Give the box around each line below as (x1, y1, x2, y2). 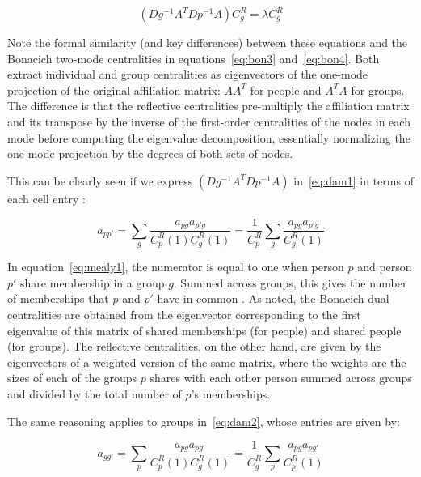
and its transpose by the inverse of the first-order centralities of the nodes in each (7, 113, 410, 130)
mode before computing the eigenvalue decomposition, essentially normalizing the (7, 129, 410, 146)
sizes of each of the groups (7, 369, 137, 386)
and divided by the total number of (7, 385, 182, 402)
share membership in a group (20, 274, 165, 291)
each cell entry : (7, 190, 86, 207)
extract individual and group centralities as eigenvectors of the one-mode (7, 66, 368, 83)
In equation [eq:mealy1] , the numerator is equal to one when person (7, 258, 344, 275)
